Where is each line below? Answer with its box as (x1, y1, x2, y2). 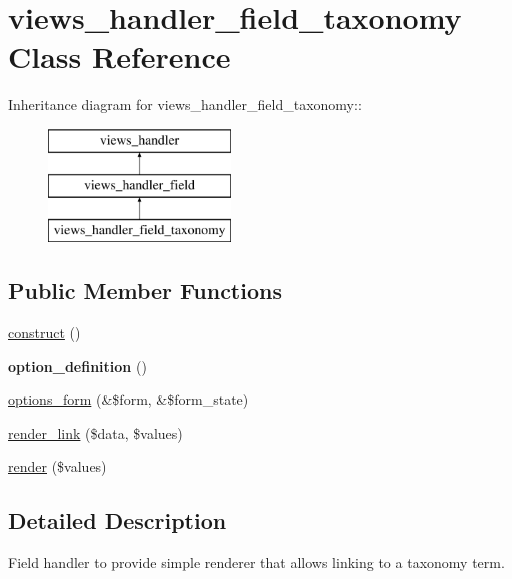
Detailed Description (8, 505, 227, 536)
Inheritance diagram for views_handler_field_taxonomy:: (8, 94, 362, 115)
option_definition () (8, 355, 147, 376)
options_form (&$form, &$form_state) (8, 389, 249, 410)
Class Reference (8, 36, 231, 77)
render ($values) (8, 456, 107, 477)
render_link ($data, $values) (8, 422, 183, 443)
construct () (8, 322, 81, 343)
